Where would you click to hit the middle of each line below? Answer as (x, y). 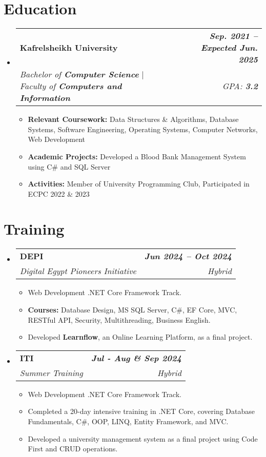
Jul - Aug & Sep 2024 (136, 358)
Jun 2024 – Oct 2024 (188, 256)
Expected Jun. (229, 48)
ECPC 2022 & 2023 (59, 193)
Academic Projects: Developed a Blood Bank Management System (137, 156)
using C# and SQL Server (69, 166)
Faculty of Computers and (71, 86)
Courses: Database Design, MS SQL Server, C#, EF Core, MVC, (132, 309)
